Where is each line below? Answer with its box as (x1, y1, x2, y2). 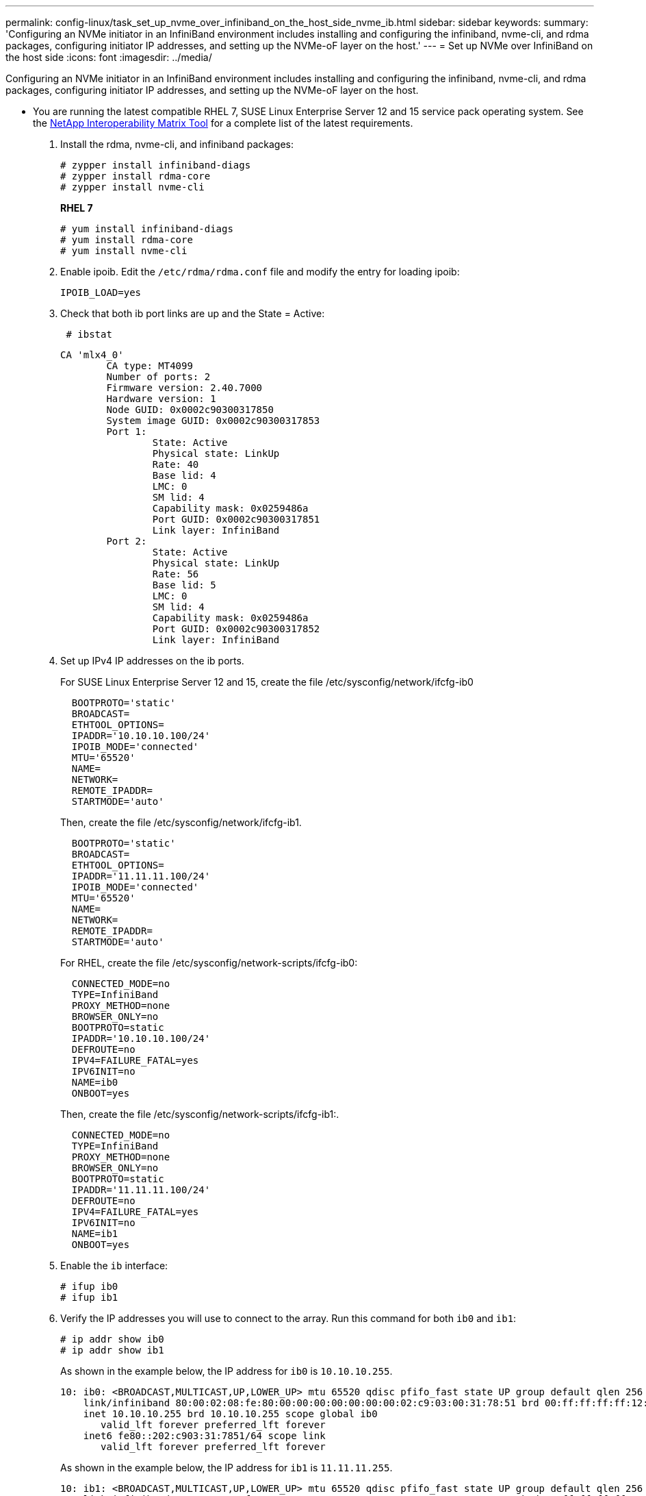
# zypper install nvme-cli (60, 182, 205, 192)
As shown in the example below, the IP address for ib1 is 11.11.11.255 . (60, 1462, 393, 1473)
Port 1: (106, 426, 147, 437)
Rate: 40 (152, 459, 199, 470)
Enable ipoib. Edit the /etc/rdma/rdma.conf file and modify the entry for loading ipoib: (60, 266, 460, 277)
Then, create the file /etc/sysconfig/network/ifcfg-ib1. (60, 816, 302, 828)
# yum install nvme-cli (60, 245, 188, 256)
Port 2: (106, 536, 147, 547)
